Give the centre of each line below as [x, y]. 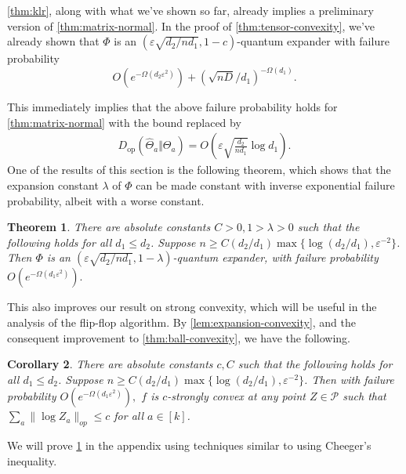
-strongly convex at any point [236, 396]
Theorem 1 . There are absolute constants [109, 227]
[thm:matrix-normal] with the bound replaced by [124, 122]
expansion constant [53, 185]
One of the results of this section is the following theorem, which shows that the [199, 170]
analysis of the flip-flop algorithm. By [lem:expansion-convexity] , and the [182, 322]
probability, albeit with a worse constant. [106, 200]
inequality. [32, 460]
